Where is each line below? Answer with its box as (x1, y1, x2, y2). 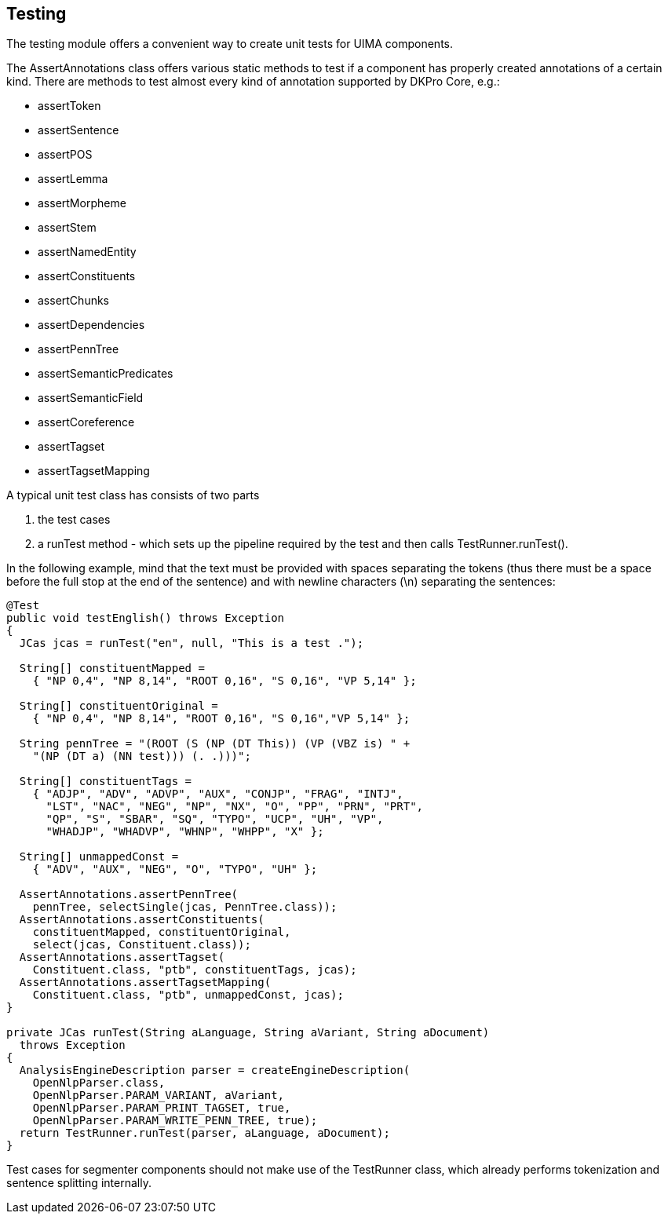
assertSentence (38, 123, 119, 137)
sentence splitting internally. (6, 1176, 151, 1190)
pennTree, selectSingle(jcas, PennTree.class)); (32, 900, 338, 914)
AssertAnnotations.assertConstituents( (19, 913, 265, 926)
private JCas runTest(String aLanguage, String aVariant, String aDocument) (6, 1026, 490, 1039)
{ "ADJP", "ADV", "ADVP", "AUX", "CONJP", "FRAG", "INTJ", (32, 787, 403, 801)
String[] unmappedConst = (19, 850, 179, 864)
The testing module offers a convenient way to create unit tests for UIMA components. (6, 37, 454, 51)
